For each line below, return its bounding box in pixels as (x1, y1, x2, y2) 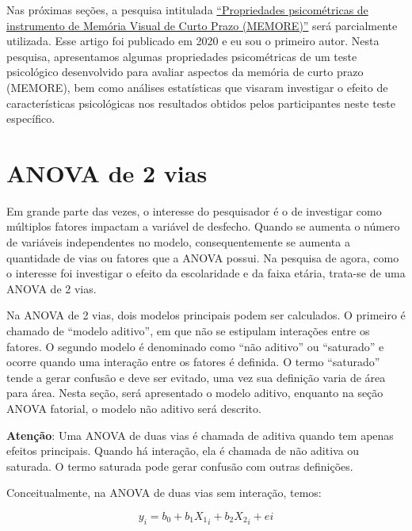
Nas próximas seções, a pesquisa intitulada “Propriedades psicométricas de (6, 2, 368, 17)
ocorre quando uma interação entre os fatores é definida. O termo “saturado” (6, 353, 380, 370)
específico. (6, 110, 55, 127)
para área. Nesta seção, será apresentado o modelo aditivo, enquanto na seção (6, 384, 383, 401)
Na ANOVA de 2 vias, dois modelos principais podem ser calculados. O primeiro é (6, 307, 406, 323)
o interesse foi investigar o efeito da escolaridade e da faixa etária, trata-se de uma (6, 265, 406, 281)
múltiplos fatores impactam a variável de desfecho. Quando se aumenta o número (6, 218, 400, 235)
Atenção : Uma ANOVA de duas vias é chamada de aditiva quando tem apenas (6, 426, 394, 443)
